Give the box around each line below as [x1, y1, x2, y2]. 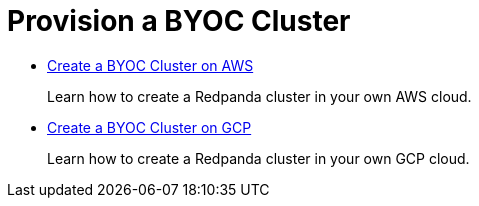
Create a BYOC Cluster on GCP [47, 118, 252, 136]
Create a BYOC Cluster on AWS [47, 56, 254, 74]
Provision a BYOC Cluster [7, 4, 351, 38]
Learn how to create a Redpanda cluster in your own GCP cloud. [47, 149, 470, 167]
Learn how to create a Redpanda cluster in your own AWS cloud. [47, 87, 472, 105]
